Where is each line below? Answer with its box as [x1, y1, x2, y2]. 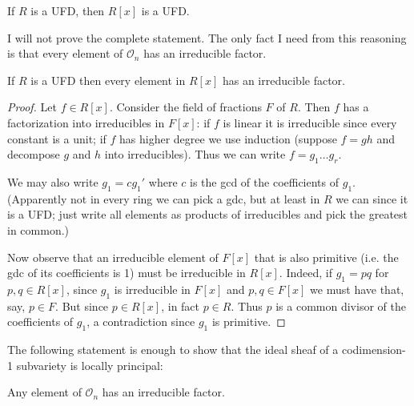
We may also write [7, 173, 98, 190]
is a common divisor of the [275, 297, 406, 314]
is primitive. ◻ [211, 313, 286, 330]
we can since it [336, 190, 408, 207]
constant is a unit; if [7, 130, 107, 147]
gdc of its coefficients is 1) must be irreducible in [7, 264, 246, 281]
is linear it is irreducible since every [223, 114, 397, 131]
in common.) [7, 221, 69, 238]
